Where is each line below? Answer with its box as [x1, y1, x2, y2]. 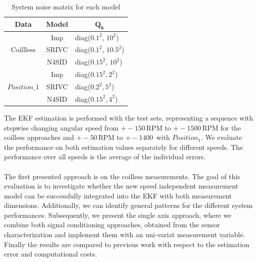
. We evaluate [201, 132, 242, 142]
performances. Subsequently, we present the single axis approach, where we [4, 209, 232, 220]
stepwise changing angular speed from [4, 122, 119, 132]
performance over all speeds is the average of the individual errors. [4, 151, 206, 162]
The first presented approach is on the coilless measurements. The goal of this [4, 171, 240, 181]
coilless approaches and [4, 132, 74, 142]
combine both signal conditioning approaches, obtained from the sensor [4, 219, 220, 230]
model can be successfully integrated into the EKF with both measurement [4, 190, 232, 200]
